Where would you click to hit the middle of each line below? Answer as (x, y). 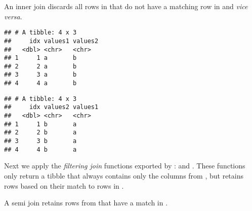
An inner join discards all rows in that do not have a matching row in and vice (126, 6)
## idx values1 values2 (51, 41)
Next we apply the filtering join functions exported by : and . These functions (125, 166)
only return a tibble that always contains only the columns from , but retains (124, 175)
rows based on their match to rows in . (64, 185)
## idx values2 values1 (51, 107)
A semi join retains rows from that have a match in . (86, 203)
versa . (13, 16)
